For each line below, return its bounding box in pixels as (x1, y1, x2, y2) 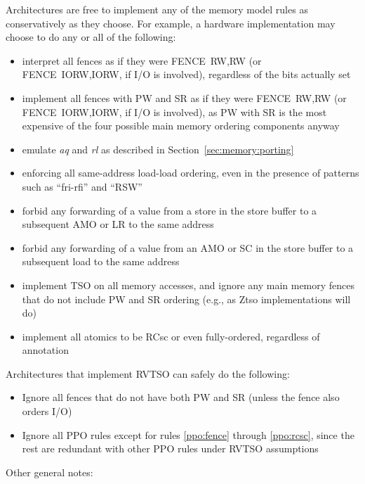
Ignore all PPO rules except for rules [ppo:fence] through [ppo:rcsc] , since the (22, 427, 354, 442)
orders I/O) (22, 404, 72, 419)
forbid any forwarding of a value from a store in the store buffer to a (22, 203, 317, 217)
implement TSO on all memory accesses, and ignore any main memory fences (22, 277, 355, 292)
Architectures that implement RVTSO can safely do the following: (6, 366, 290, 381)
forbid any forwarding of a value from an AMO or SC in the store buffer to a (22, 240, 354, 255)
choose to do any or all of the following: (6, 30, 176, 44)
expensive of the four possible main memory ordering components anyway (22, 118, 340, 133)
